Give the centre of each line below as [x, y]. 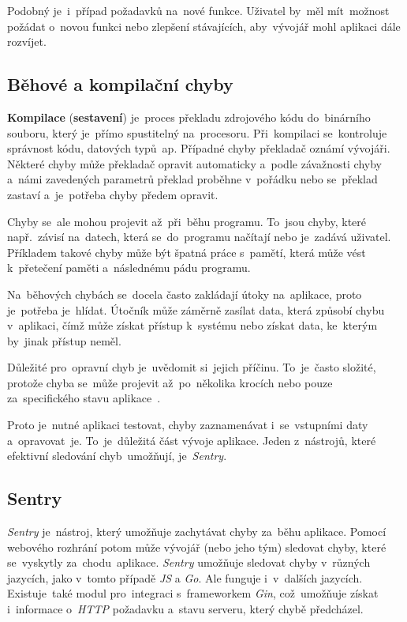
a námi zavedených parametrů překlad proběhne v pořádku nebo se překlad [192, 179]
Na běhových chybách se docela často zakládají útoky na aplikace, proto [185, 294]
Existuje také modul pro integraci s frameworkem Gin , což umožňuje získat [193, 593]
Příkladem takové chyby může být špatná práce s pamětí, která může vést [187, 252]
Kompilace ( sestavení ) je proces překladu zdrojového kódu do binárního [189, 117]
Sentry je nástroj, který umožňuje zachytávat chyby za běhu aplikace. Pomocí [197, 532]
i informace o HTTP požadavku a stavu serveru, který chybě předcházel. [185, 609]
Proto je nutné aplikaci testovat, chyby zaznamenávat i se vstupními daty [188, 425]
